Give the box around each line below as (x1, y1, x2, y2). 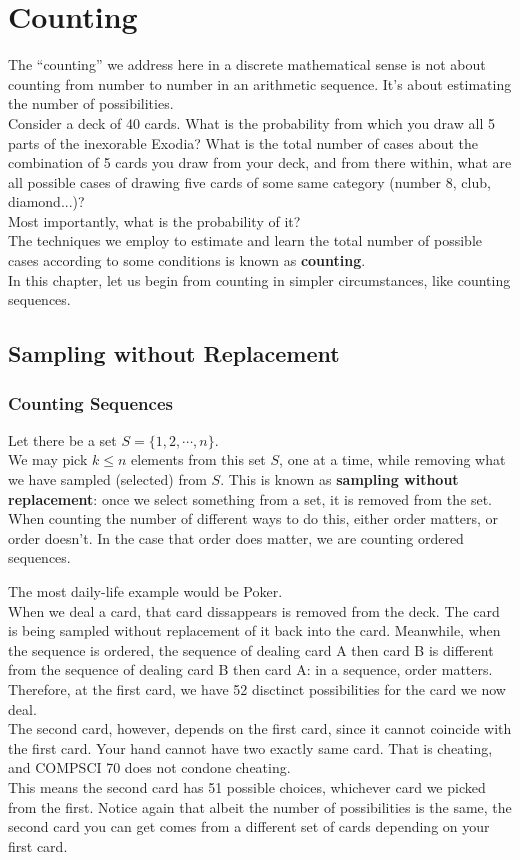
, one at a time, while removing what (279, 449, 506, 470)
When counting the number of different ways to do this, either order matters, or (8, 508, 499, 529)
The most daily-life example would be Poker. (8, 581, 283, 601)
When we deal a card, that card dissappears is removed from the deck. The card (8, 600, 500, 621)
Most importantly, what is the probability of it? (8, 210, 301, 231)
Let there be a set (8, 429, 117, 450)
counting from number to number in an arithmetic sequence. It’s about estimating (8, 73, 512, 94)
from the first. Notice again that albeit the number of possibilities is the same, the (8, 796, 512, 817)
